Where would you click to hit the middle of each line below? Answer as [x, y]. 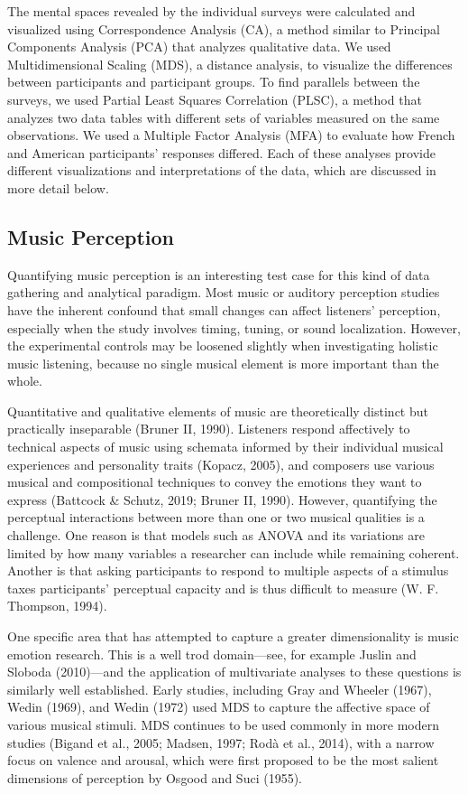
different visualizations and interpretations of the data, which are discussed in [222, 170]
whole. [25, 381]
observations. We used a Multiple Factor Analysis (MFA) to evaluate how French [231, 135]
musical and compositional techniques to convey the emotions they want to [215, 482]
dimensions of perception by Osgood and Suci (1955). [155, 777]
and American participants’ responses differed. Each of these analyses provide [221, 152]
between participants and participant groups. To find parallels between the [214, 82]
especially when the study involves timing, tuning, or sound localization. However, [234, 327]
